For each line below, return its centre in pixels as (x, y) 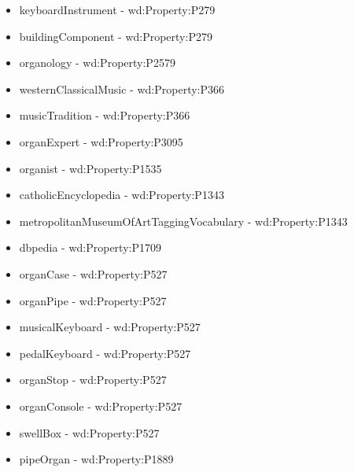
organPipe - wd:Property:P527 (93, 300)
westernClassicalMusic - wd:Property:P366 (122, 88)
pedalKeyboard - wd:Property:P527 (105, 353)
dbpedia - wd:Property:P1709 (90, 247)
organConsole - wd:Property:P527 (101, 406)
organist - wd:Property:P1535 (90, 168)
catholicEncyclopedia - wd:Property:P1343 (122, 195)
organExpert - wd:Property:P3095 (101, 141)
